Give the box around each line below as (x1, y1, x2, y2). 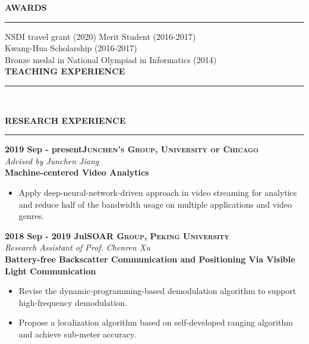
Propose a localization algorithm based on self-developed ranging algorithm (18, 316, 293, 329)
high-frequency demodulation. (18, 296, 127, 308)
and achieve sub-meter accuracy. (18, 327, 137, 340)
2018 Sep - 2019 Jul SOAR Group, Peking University (5, 229, 229, 242)
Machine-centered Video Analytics (5, 166, 149, 179)
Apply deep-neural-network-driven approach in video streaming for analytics (18, 186, 297, 198)
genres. (18, 209, 44, 222)
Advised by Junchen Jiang (5, 154, 99, 167)
